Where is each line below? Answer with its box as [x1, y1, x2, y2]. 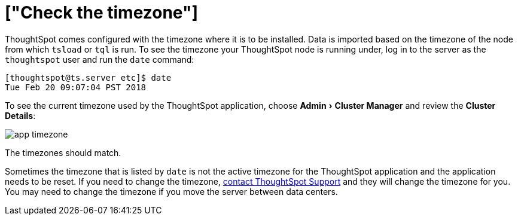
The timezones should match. [5, 147, 121, 158]
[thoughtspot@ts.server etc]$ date [5, 72, 172, 82]
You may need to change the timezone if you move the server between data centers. [5, 186, 338, 197]
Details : [5, 110, 36, 121]
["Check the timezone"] [5, 2, 198, 23]
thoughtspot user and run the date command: [5, 54, 194, 65]
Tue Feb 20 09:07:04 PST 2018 [5, 82, 147, 92]
